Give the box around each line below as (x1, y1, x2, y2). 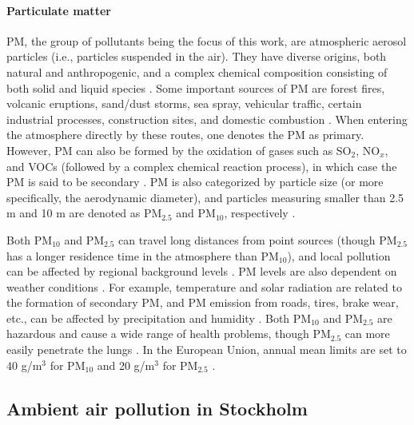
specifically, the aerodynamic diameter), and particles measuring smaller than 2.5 (6, 189, 404, 205)
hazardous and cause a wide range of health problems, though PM (6, 325, 331, 342)
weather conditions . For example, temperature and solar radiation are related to (6, 278, 402, 295)
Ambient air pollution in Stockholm (6, 395, 308, 420)
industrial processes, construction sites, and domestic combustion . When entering (6, 110, 408, 127)
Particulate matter (6, 2, 111, 18)
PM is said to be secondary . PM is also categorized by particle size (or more (6, 173, 384, 190)
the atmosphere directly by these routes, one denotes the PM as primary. (6, 126, 364, 143)
